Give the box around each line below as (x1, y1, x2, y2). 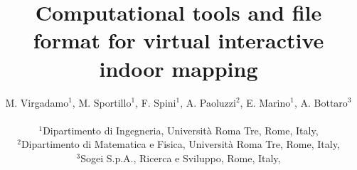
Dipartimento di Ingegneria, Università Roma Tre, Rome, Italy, (43, 122, 319, 137)
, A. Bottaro (294, 95, 348, 110)
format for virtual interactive (33, 26, 324, 55)
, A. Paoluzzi (180, 95, 236, 110)
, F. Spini (135, 95, 176, 110)
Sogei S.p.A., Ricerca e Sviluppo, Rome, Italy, (80, 150, 281, 165)
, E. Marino (240, 95, 291, 110)
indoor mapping (99, 53, 258, 83)
